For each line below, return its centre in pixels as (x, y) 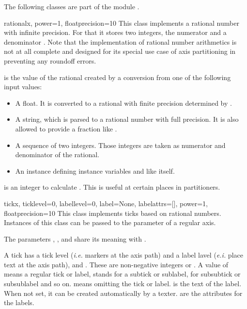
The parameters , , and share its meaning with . (75, 238)
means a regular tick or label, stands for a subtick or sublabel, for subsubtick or (122, 274)
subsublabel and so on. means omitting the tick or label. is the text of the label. (123, 284)
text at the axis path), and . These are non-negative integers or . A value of (116, 264)
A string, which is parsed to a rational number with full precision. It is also (127, 119)
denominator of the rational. (57, 154)
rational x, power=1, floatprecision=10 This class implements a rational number (122, 23)
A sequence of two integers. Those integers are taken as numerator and (120, 145)
